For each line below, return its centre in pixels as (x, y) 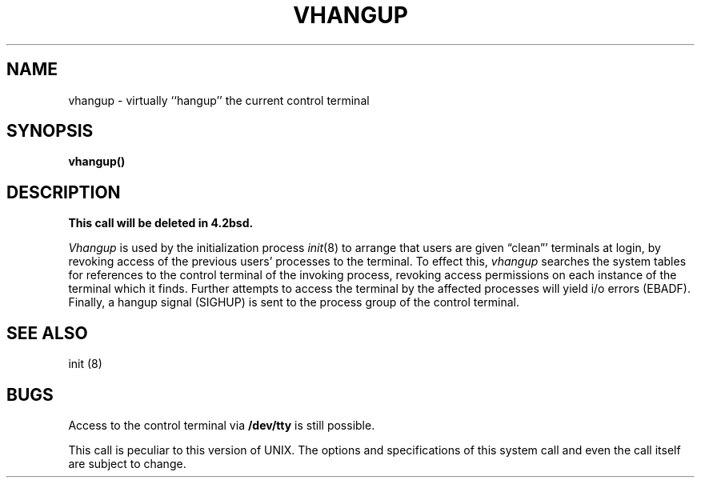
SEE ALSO (47, 333)
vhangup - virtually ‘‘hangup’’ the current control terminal (219, 100)
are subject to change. (127, 463)
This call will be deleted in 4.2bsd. (161, 223)
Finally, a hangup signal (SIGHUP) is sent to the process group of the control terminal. (294, 302)
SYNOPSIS (50, 131)
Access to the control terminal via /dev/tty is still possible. (222, 425)
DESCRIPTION (64, 192)
